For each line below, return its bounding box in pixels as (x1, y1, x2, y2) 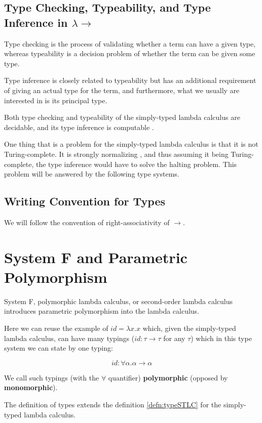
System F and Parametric (4, 246, 188, 267)
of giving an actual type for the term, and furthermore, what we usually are (4, 84, 240, 95)
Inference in (4, 14, 68, 30)
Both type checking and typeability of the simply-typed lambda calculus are (4, 112, 240, 122)
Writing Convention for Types (4, 193, 166, 209)
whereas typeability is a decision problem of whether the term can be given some (4, 48, 255, 59)
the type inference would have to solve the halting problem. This (35, 158, 237, 169)
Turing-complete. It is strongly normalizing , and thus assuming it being (4, 148, 229, 159)
